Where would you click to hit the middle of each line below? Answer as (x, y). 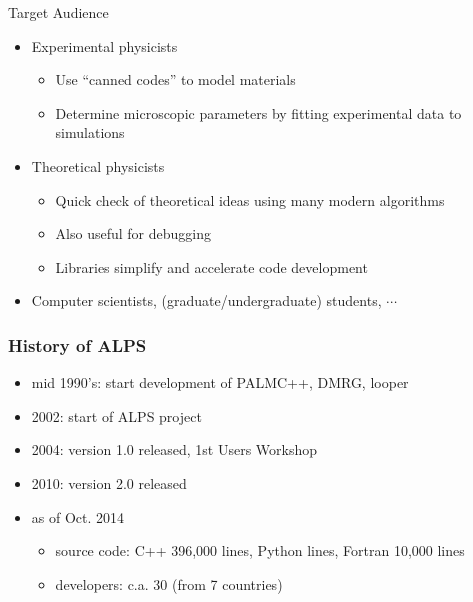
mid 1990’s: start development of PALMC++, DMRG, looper (220, 382)
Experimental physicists (104, 45)
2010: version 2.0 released (109, 482)
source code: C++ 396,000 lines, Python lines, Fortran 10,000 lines (260, 550)
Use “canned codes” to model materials (175, 79)
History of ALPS (77, 344)
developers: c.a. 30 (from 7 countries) (169, 583)
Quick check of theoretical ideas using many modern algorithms (250, 199)
